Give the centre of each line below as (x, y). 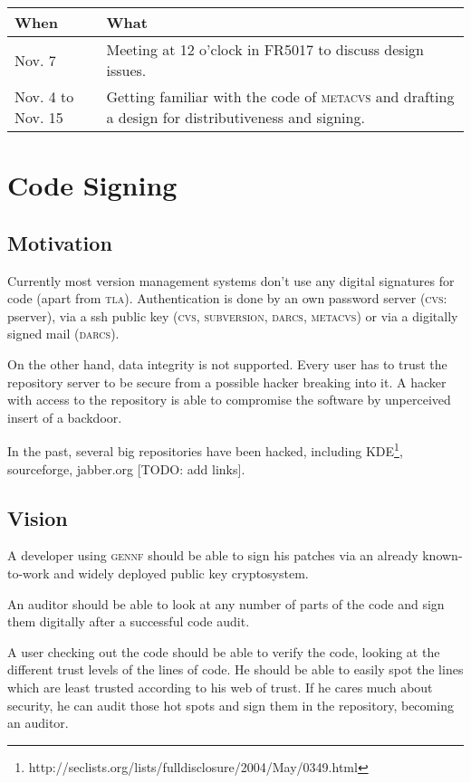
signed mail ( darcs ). (63, 334)
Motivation (60, 242)
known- (442, 555)
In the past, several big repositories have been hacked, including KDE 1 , (205, 449)
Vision (38, 517)
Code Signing (92, 185)
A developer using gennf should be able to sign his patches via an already (213, 555)
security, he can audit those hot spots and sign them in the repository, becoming (231, 705)
